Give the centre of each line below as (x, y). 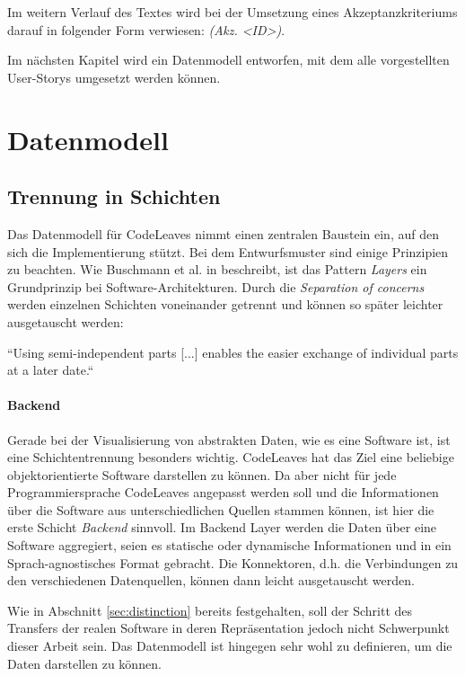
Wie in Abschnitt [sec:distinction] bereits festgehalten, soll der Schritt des (210, 610)
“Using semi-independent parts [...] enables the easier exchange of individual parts (233, 352)
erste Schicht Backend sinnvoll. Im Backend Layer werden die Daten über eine (222, 527)
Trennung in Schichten (114, 196)
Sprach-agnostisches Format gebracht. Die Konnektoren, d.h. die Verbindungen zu (233, 562)
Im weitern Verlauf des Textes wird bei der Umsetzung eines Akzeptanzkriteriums (232, 12)
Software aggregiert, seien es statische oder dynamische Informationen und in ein (229, 545)
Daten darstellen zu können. (84, 663)
